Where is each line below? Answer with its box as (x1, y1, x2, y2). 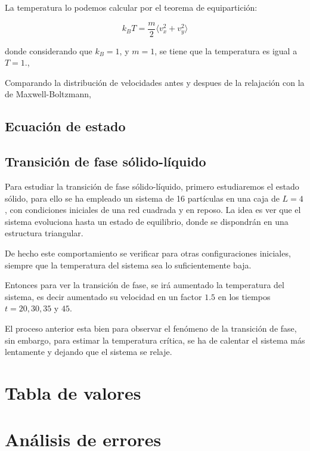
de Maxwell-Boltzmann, (5, 88, 91, 100)
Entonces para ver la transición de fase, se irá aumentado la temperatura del (5, 279, 284, 291)
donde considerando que (5, 44, 92, 57)
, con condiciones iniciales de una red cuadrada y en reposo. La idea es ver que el (5, 203, 301, 216)
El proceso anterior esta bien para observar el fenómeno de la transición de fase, (5, 322, 297, 334)
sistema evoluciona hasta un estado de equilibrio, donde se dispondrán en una (5, 215, 289, 227)
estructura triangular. (5, 227, 83, 239)
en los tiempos (218, 290, 271, 302)
